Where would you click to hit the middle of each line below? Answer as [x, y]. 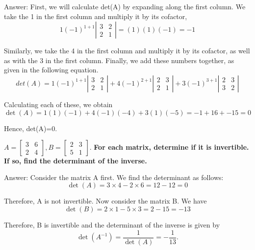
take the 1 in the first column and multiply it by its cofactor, [96, 16]
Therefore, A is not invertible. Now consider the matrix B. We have [105, 201]
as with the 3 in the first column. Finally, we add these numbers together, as [119, 60]
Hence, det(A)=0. [31, 128]
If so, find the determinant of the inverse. [76, 161]
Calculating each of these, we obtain [58, 104]
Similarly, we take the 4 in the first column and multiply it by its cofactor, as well [127, 51]
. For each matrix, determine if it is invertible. [169, 147]
